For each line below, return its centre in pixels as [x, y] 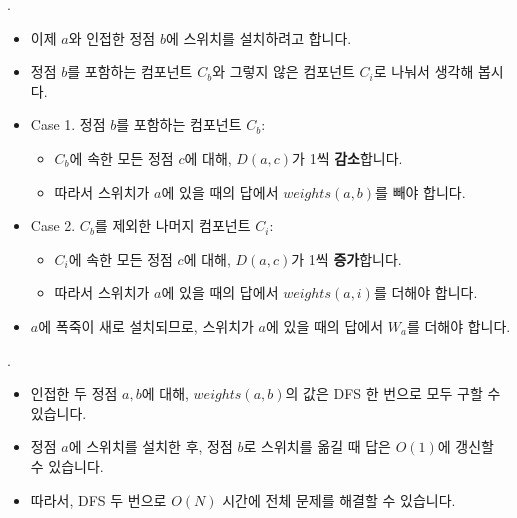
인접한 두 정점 [74, 393]
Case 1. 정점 [68, 124]
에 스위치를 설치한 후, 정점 [150, 446]
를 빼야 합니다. [420, 191]
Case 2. [53, 225]
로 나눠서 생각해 [423, 71]
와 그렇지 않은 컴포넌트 [283, 71]
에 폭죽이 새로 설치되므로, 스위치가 [146, 325]
